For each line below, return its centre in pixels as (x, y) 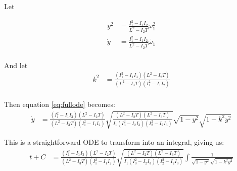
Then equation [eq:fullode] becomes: (60, 104)
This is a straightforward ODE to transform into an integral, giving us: (114, 142)
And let (16, 65)
